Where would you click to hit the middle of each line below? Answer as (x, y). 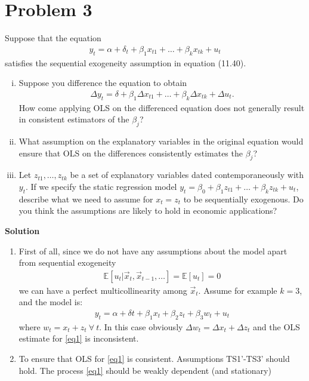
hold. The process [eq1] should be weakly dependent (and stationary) (145, 370)
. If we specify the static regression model (101, 186)
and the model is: (51, 302)
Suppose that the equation (53, 38)
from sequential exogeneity (67, 262)
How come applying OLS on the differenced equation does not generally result (162, 107)
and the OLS (276, 326)
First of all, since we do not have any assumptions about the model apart (153, 251)
